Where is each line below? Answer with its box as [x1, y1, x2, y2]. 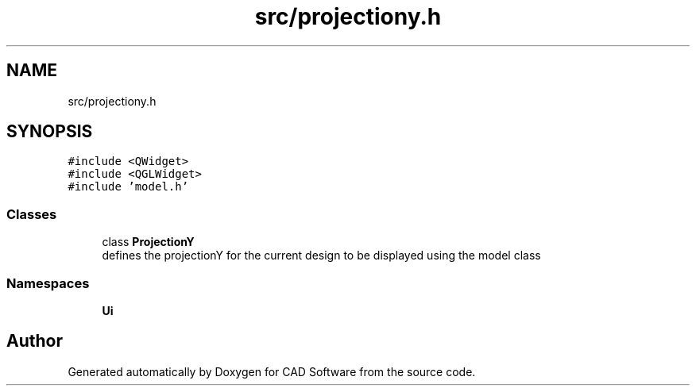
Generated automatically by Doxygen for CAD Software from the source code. [68, 364, 476, 379]
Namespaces [6, 275, 90, 291]
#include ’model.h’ [68, 180, 189, 194]
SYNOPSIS [6, 121, 93, 142]
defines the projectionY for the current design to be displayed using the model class [102, 248, 541, 263]
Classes [6, 206, 57, 222]
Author [6, 331, 63, 352]
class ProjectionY [102, 235, 195, 249]
